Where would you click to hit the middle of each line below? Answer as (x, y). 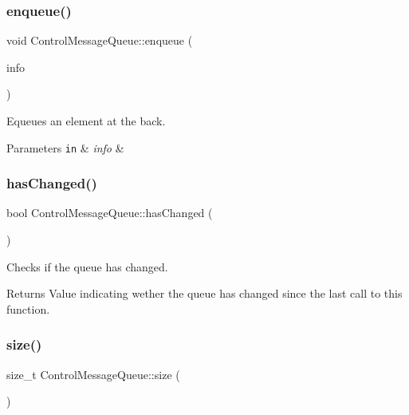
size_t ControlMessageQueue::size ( (93, 374)
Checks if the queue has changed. (87, 266)
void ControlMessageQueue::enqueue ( (100, 40)
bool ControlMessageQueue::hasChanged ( (110, 213)
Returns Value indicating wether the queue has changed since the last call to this (204, 293)
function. (28, 308)
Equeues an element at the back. (86, 121)
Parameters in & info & (65, 147)
